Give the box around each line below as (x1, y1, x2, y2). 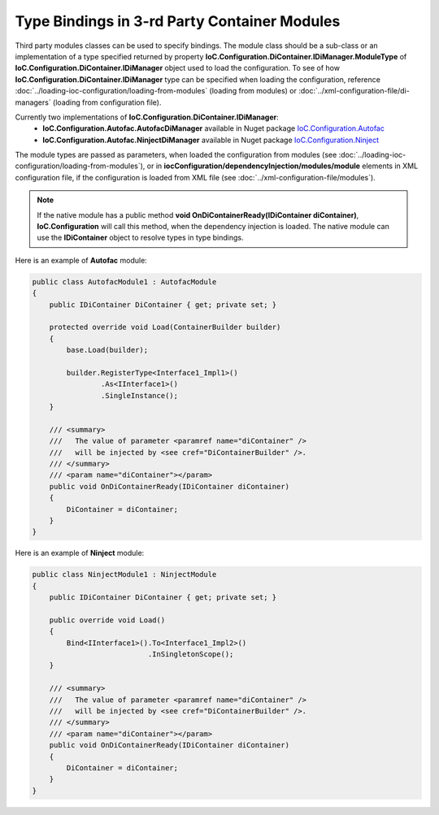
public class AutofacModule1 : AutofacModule (32, 277, 217, 286)
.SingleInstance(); (100, 391, 179, 400)
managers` (15, 98, 52, 107)
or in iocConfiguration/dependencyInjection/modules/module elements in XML (146, 161, 419, 171)
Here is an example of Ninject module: (15, 548, 145, 558)
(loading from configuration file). (53, 98, 162, 107)
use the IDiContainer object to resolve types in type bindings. (37, 232, 244, 243)
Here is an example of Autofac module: (15, 255, 148, 265)
